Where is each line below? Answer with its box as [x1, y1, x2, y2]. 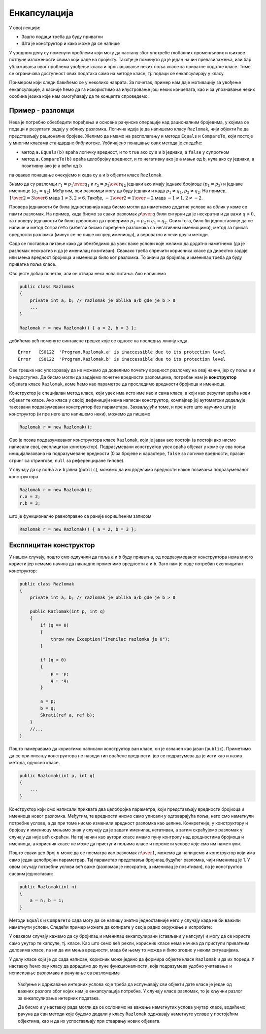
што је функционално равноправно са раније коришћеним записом [9, 513, 152, 519]
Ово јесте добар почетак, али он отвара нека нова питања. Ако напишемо [9, 270, 166, 276]
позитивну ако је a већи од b [21, 163, 82, 169]
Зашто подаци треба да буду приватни [21, 34, 103, 40]
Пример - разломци [9, 106, 74, 115]
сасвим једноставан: [9, 870, 54, 876]
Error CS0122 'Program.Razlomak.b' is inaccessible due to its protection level [18, 356, 226, 362]
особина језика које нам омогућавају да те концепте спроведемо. [9, 93, 149, 99]
